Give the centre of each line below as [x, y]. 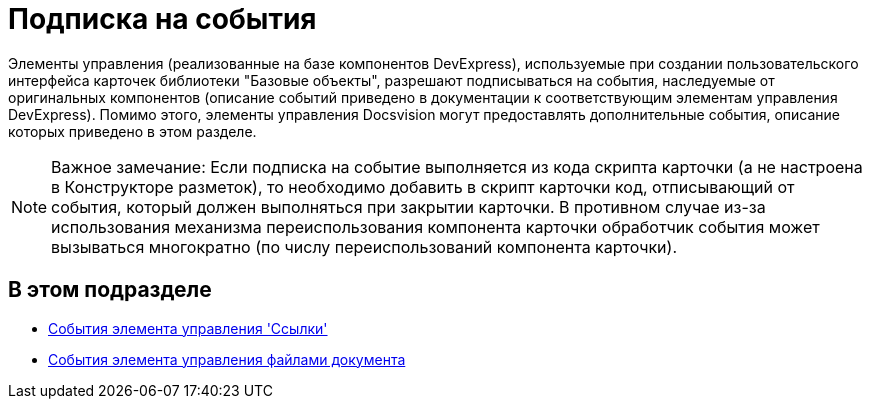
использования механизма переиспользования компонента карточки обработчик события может [435, 226]
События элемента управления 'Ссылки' [188, 328]
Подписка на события [162, 19]
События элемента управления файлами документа [227, 359]
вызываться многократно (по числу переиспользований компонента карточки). [364, 246]
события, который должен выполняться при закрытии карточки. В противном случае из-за [408, 206]
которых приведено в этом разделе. [132, 131]
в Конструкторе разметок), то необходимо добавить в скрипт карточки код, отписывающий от [423, 186]
